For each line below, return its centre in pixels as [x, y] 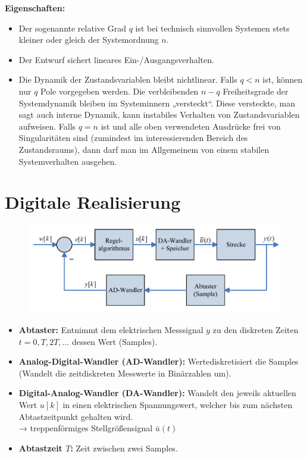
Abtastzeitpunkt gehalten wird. [76, 416]
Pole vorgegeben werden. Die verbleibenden [120, 91]
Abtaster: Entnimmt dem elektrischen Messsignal [111, 330]
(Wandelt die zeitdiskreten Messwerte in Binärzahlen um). [125, 373]
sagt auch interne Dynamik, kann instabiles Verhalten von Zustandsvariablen [159, 114]
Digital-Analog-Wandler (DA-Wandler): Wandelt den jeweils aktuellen [157, 393]
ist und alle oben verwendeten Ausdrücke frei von [191, 126]
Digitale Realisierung [93, 202]
